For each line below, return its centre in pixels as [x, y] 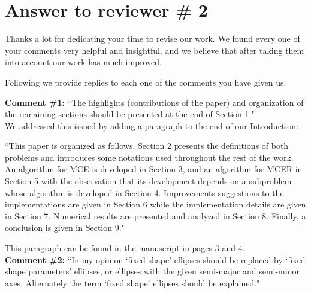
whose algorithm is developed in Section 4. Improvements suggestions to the [144, 192]
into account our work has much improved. [83, 62]
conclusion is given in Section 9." [65, 228]
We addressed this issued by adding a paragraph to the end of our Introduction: [152, 125]
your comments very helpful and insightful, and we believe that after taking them [155, 50]
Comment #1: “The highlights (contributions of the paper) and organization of [154, 102]
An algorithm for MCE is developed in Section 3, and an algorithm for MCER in [154, 169]
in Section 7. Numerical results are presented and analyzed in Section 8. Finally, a [155, 216]
